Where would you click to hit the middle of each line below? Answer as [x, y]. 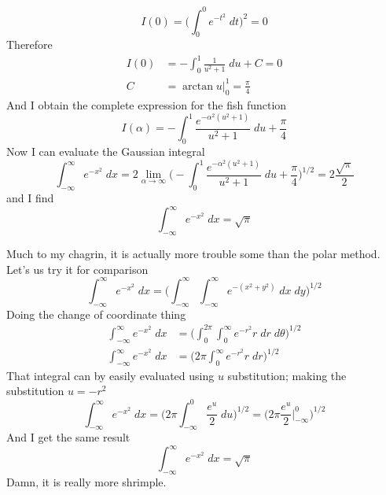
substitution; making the [287, 375]
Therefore [29, 44]
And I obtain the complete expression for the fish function [147, 104]
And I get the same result [68, 437]
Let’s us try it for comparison [77, 269]
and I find [30, 198]
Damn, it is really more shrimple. [86, 482]
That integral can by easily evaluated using [110, 375]
